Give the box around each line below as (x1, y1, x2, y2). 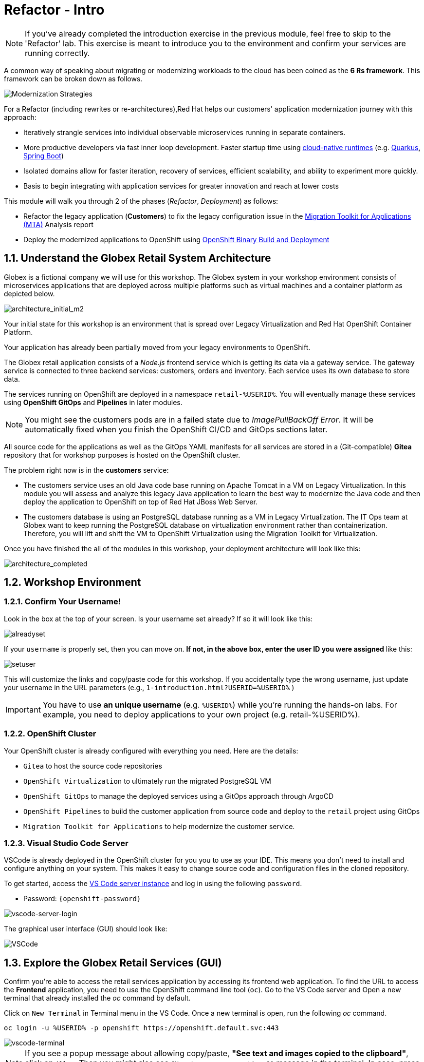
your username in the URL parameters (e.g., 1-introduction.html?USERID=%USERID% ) (4, 683, 295, 692)
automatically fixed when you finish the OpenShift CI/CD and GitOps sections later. (25, 424, 328, 434)
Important (5, 704, 41, 714)
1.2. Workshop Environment (4, 576, 141, 589)
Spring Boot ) (23, 151, 64, 160)
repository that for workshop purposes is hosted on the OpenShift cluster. (4, 450, 240, 459)
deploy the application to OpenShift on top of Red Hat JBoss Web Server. (23, 497, 258, 506)
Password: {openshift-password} (23, 894, 141, 903)
